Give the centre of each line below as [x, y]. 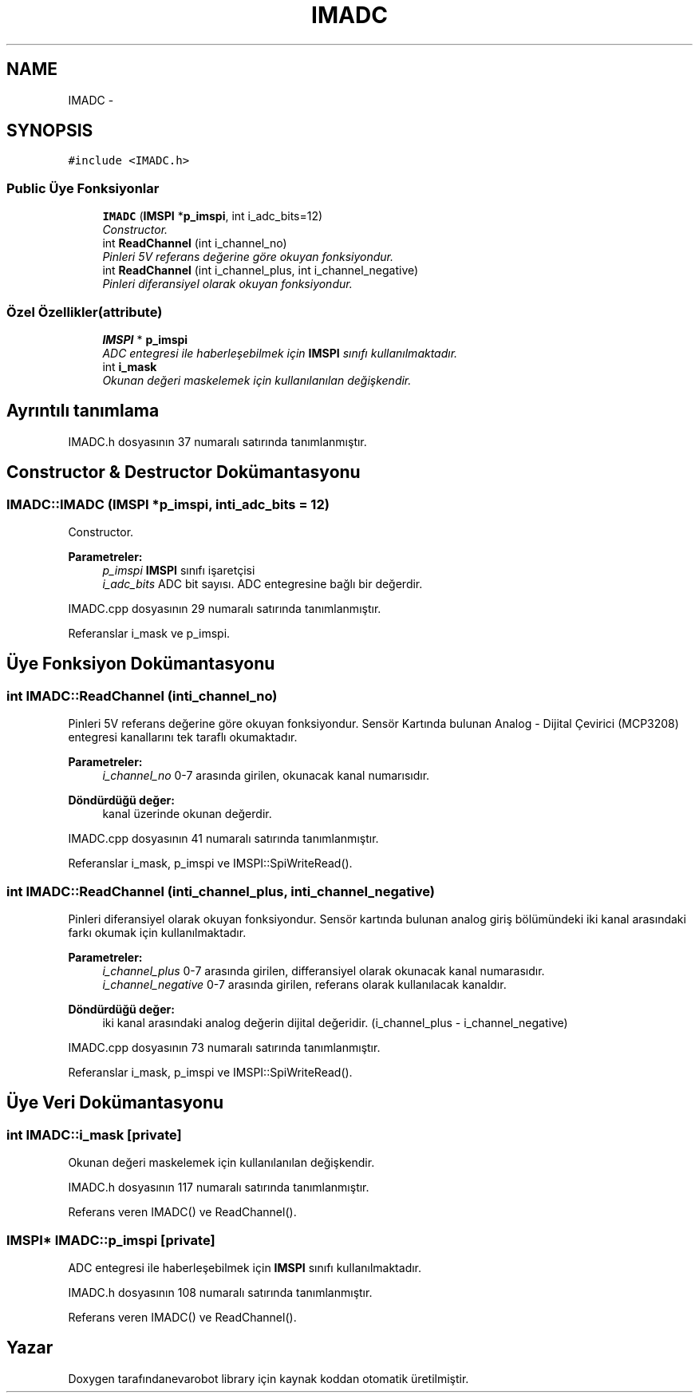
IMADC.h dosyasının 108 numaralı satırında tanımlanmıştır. [220, 1292]
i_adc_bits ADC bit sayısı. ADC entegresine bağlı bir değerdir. [263, 584]
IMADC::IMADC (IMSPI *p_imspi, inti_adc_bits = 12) [168, 504]
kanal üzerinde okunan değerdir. [187, 814]
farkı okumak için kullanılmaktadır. [157, 932]
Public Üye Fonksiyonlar [83, 188]
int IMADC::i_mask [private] [94, 1134]
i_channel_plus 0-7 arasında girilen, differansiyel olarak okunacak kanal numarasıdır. [324, 970]
